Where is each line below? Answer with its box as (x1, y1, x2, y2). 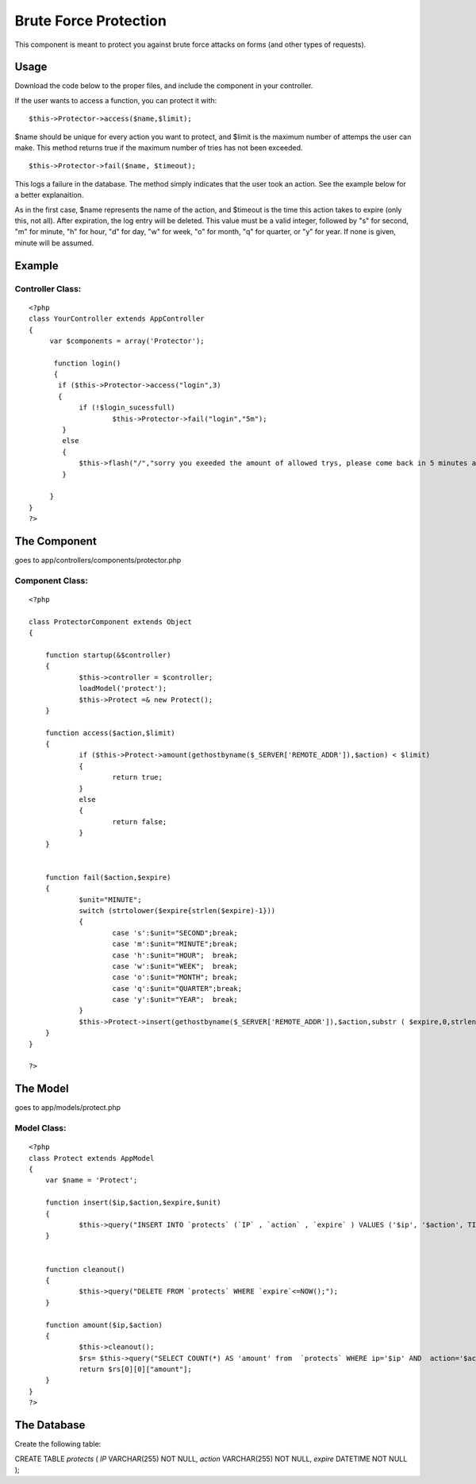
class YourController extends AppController (29, 314, 205, 323)
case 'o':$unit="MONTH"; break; (112, 973, 238, 982)
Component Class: (14, 575, 89, 586)
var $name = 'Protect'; (44, 1176, 138, 1185)
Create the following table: (14, 1440, 102, 1449)
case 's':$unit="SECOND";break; (112, 928, 238, 937)
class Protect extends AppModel (29, 1154, 155, 1162)
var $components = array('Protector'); (49, 336, 205, 345)
